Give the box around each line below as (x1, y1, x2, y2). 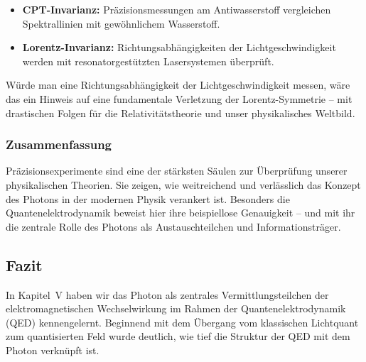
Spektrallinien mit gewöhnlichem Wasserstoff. (22, 16, 220, 31)
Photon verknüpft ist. (6, 342, 99, 357)
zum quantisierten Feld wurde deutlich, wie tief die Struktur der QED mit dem (6, 329, 350, 344)
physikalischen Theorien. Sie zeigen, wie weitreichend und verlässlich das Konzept (6, 177, 361, 192)
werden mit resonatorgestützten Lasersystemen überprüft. (22, 53, 274, 68)
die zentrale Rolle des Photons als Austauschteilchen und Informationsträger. (6, 219, 341, 234)
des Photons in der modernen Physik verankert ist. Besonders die (6, 191, 290, 206)
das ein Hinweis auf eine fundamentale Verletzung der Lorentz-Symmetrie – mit (6, 91, 352, 106)
